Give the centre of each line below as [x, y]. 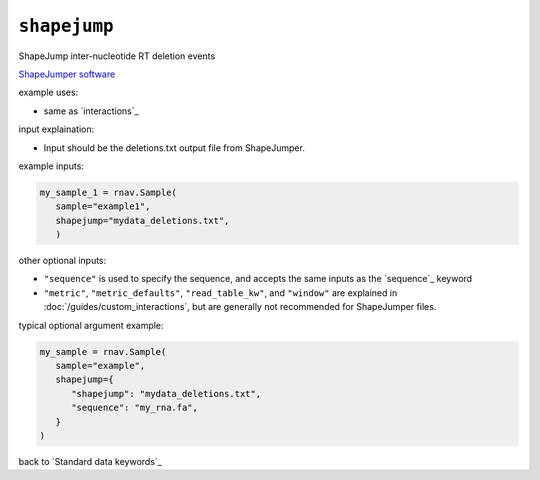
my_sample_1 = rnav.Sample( [108, 192]
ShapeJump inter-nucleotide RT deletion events [117, 56]
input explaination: [56, 129]
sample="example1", [103, 206]
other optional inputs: [62, 261]
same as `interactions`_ [91, 111]
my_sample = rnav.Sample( [103, 351]
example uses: [48, 92]
